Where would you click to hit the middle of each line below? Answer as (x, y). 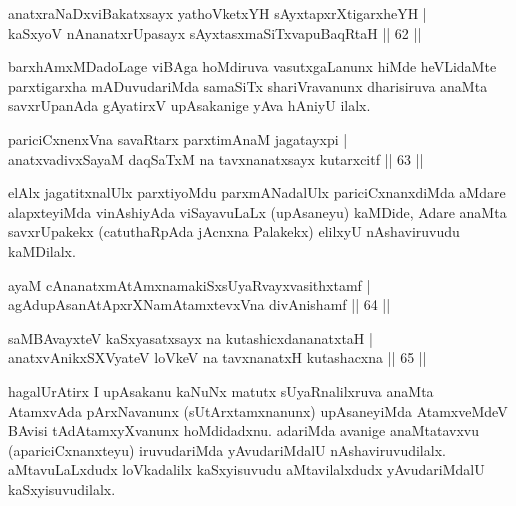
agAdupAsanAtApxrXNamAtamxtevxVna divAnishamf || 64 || (199, 304)
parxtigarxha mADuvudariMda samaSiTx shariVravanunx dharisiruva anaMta (248, 85)
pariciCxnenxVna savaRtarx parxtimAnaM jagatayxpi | (178, 138)
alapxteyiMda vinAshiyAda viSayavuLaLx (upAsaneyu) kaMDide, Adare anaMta (257, 211)
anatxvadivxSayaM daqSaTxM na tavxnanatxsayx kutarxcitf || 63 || (216, 158)
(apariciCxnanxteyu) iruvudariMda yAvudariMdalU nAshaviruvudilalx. (227, 449)
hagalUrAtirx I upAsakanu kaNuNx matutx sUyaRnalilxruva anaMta (221, 390)
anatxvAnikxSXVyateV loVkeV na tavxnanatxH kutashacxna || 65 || (217, 357)
